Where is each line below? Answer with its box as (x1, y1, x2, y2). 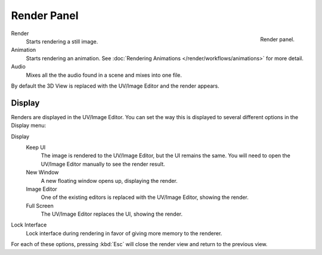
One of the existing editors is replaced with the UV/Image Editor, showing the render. (41, 194, 249, 201)
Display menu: (11, 122, 47, 129)
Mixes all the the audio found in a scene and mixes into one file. (26, 71, 182, 79)
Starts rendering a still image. (26, 38, 98, 45)
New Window (26, 169, 59, 176)
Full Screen (26, 202, 54, 209)
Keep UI (26, 144, 46, 151)
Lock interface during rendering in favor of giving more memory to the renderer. (26, 229, 222, 237)
